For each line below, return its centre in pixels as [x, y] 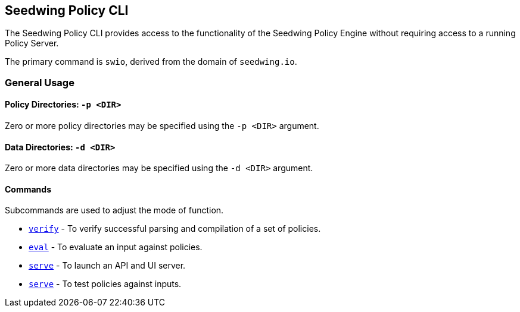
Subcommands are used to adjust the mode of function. [114, 210]
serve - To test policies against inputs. [105, 284]
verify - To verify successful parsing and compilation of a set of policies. [175, 229]
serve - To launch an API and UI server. [107, 266]
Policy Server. [32, 43]
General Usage [40, 82]
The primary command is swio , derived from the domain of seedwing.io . [151, 62]
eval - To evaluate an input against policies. [116, 247]
